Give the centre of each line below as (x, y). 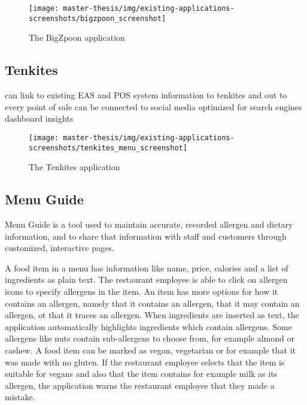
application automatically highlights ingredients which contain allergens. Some (148, 326)
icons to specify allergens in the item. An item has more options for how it (142, 291)
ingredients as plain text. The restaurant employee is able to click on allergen (146, 279)
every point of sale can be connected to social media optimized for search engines (153, 106)
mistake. (20, 397)
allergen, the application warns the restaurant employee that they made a (140, 385)
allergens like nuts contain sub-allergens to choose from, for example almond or (150, 338)
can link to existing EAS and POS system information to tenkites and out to (146, 95)
